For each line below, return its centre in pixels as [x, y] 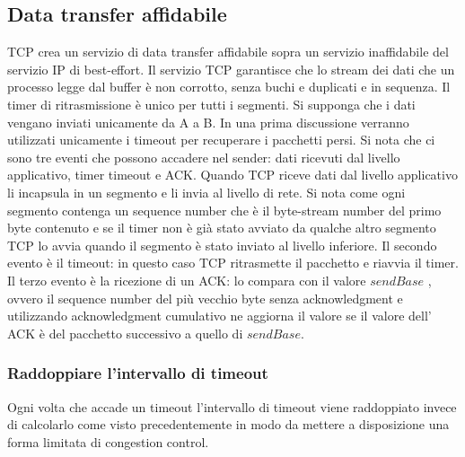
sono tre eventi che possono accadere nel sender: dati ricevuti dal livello [204, 157]
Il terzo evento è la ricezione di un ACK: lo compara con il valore [187, 280]
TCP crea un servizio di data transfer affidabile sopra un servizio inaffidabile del [228, 52]
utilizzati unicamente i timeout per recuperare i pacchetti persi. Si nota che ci [221, 140]
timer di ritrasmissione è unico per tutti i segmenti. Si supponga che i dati [211, 104]
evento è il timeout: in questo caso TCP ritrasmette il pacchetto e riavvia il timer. [233, 263]
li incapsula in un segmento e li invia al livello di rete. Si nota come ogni [206, 192]
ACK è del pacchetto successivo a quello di [125, 333]
